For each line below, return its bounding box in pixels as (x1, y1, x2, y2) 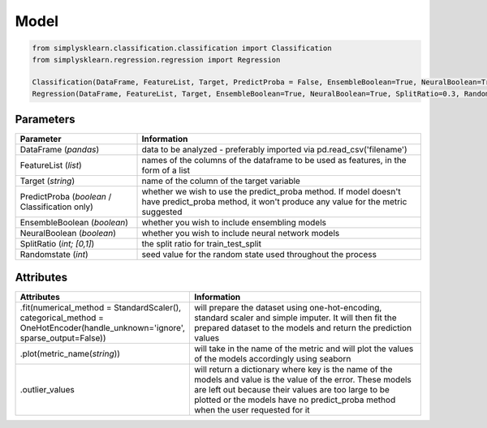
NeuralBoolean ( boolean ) (19, 228, 117, 239)
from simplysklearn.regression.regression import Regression (32, 55, 281, 64)
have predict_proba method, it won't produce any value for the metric (141, 196, 407, 208)
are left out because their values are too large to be (193, 383, 390, 395)
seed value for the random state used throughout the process (141, 249, 377, 260)
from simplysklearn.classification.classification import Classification (32, 44, 332, 53)
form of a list (141, 165, 191, 176)
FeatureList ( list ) (19, 160, 83, 171)
